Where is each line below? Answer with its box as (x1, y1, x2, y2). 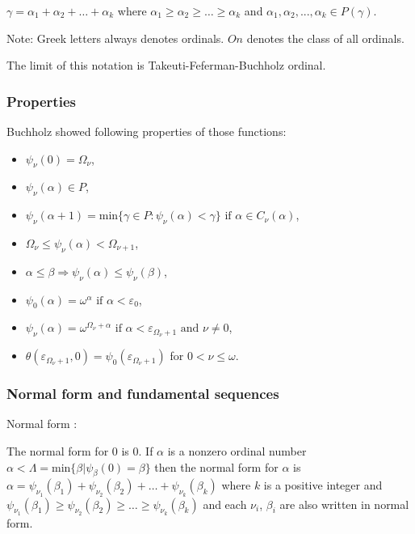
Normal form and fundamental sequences (6, 384, 279, 404)
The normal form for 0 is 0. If (6, 443, 153, 460)
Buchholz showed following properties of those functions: (6, 123, 287, 139)
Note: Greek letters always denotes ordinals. (6, 29, 224, 46)
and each (203, 495, 247, 512)
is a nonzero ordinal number (167, 443, 307, 460)
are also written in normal (279, 495, 409, 512)
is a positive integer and (263, 477, 383, 494)
